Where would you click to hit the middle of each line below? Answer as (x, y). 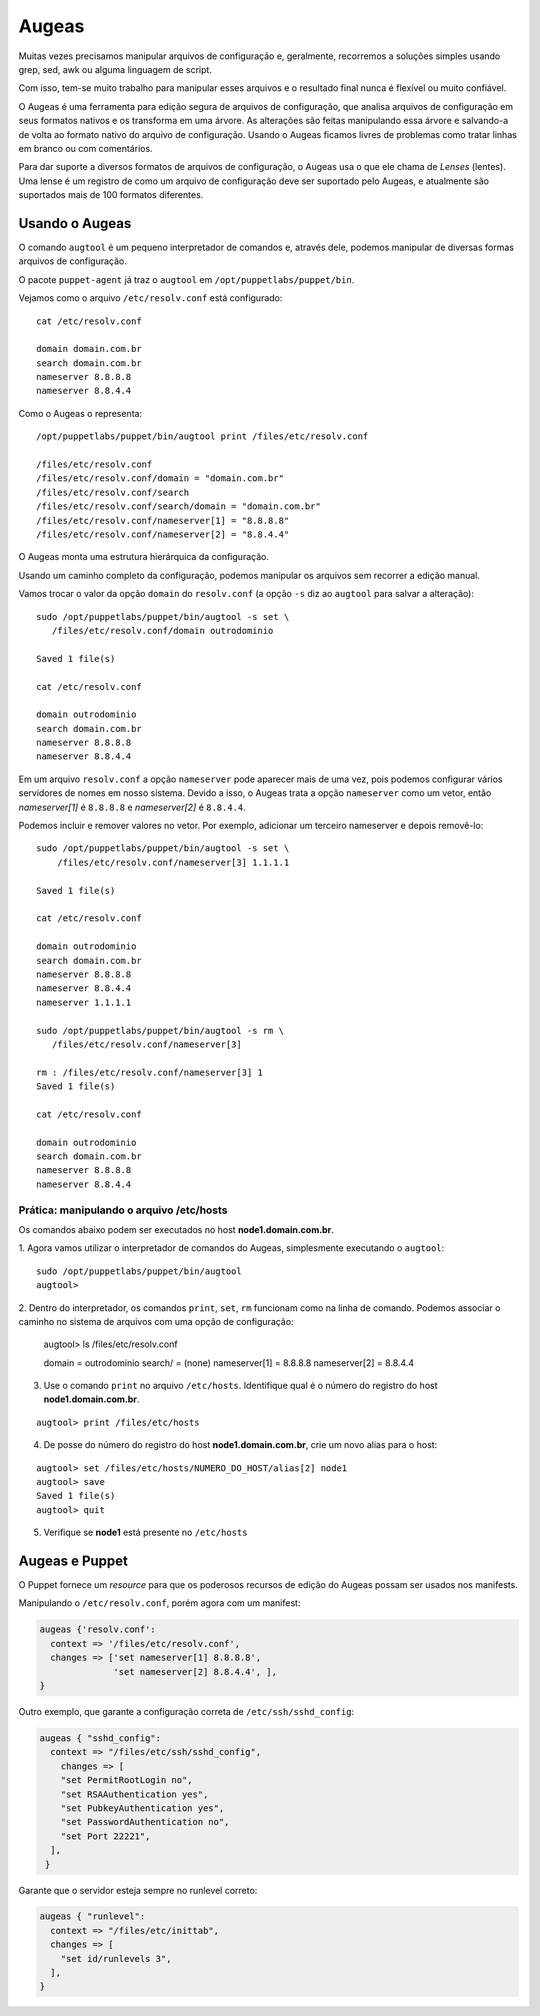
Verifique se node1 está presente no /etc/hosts (145, 1532)
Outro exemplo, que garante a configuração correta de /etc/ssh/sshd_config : (186, 1712)
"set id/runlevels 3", (116, 1958)
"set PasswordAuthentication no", (145, 1822)
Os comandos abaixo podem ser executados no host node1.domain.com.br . (176, 1229)
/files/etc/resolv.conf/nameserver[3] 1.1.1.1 (173, 862)
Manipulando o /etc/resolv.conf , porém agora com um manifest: (159, 1603)
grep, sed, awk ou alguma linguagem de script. (115, 69)
